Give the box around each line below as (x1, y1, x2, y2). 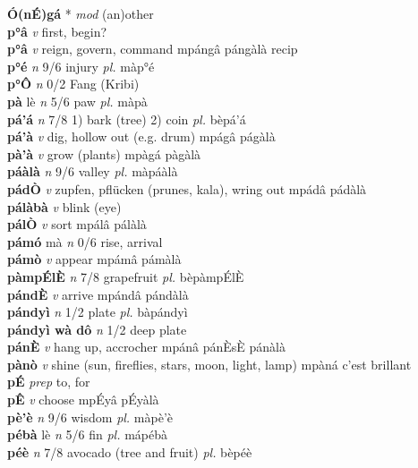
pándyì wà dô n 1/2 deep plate (7, 319, 187, 338)
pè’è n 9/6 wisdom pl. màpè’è (7, 407, 173, 426)
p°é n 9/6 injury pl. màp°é (7, 56, 155, 75)
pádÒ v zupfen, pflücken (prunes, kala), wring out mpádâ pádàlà (7, 179, 367, 198)
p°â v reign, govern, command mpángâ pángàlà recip (7, 39, 298, 58)
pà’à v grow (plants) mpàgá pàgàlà (7, 144, 201, 163)
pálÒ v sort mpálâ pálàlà (7, 215, 147, 234)
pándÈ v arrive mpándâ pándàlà (7, 285, 189, 303)
